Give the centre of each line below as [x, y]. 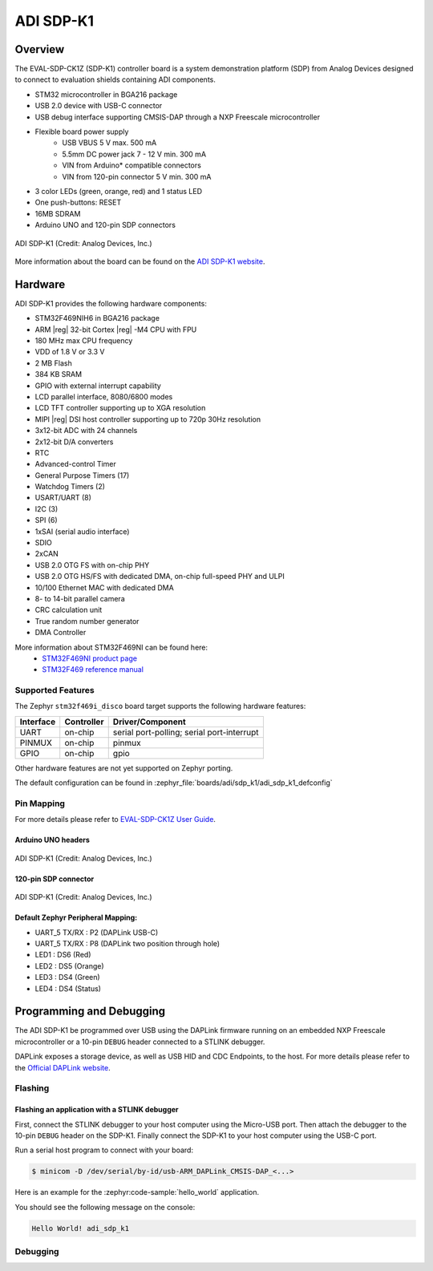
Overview [40, 49]
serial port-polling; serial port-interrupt [186, 732]
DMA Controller [61, 633]
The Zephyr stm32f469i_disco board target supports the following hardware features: [160, 706]
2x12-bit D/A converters [74, 442]
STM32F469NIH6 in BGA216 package [97, 318]
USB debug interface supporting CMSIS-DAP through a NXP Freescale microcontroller [178, 117]
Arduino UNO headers [52, 840]
